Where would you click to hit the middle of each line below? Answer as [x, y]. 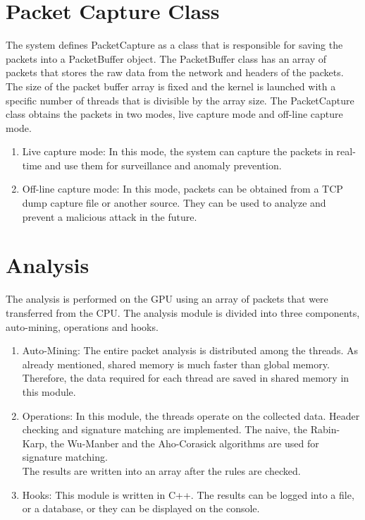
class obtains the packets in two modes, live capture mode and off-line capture [174, 114]
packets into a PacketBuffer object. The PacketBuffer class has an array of [166, 58]
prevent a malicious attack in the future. [110, 216]
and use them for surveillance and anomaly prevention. [163, 165]
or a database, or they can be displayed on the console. [141, 508]
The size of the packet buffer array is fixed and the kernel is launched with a [171, 86]
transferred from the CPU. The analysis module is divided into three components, [183, 312]
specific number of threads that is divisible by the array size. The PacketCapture [180, 100]
